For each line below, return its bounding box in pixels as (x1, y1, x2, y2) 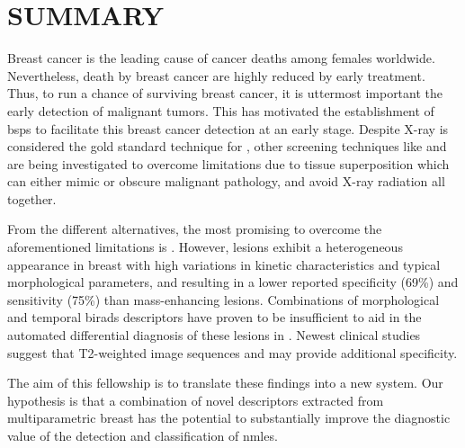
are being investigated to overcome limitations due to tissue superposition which (7, 154, 450, 173)
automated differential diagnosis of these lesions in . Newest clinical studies (7, 326, 421, 345)
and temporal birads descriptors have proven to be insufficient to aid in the (7, 308, 422, 327)
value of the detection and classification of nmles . (7, 426, 278, 444)
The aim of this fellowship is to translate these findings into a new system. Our (7, 373, 443, 392)
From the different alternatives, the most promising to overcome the (7, 220, 382, 238)
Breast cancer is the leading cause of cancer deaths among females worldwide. (7, 49, 435, 67)
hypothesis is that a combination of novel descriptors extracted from (7, 390, 384, 409)
